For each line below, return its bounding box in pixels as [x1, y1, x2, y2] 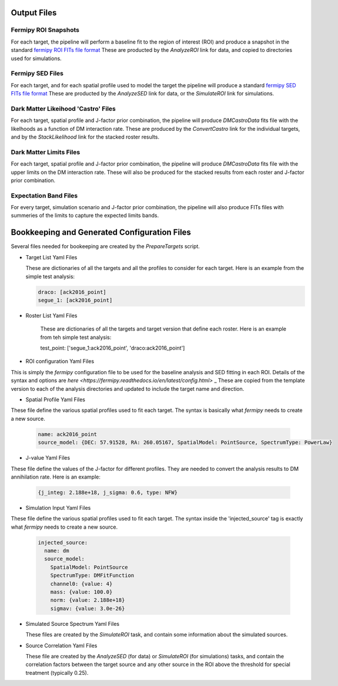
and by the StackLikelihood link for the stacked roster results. [11, 133, 160, 140]
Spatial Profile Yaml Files [25, 396, 85, 403]
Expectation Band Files [11, 192, 78, 200]
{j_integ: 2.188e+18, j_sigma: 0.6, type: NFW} [38, 489, 178, 496]
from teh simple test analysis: [40, 334, 112, 341]
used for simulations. [11, 55, 62, 62]
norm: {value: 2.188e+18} [50, 597, 125, 603]
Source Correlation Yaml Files [25, 642, 98, 649]
